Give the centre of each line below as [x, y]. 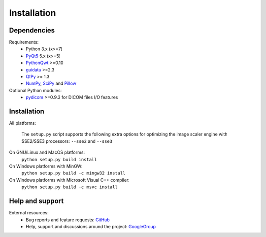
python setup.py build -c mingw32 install [73, 173]
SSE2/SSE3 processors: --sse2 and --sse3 [67, 141]
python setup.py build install [59, 159]
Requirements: [24, 42]
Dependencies [32, 30]
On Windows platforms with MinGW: [46, 166]
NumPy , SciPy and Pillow [51, 83]
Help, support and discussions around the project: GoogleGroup [91, 226]
